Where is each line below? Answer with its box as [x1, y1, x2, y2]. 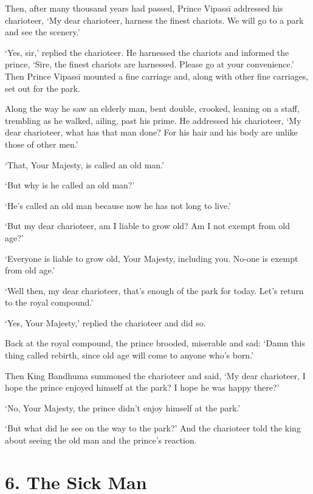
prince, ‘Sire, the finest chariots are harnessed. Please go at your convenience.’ [5, 58, 294, 70]
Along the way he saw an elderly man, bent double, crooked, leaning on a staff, [5, 102, 300, 115]
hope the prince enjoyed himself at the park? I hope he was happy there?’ [5, 381, 280, 394]
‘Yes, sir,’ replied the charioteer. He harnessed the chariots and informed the [5, 46, 289, 58]
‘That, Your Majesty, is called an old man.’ [5, 158, 164, 171]
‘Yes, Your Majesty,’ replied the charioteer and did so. [5, 316, 206, 329]
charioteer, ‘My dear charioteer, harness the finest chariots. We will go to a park [5, 13, 304, 26]
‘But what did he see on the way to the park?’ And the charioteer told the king [5, 422, 301, 434]
